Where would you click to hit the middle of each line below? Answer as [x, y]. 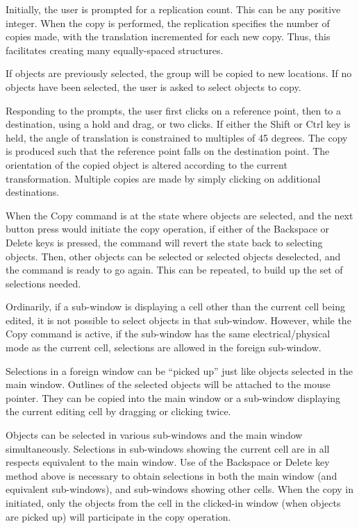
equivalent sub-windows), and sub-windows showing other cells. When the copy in [180, 489]
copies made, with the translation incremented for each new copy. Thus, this [168, 36]
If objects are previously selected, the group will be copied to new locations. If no [179, 73]
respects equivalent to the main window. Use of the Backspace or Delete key [168, 462]
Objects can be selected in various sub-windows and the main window [154, 435]
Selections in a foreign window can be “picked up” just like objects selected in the [179, 370]
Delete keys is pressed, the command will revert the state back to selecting [164, 242]
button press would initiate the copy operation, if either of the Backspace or [168, 229]
